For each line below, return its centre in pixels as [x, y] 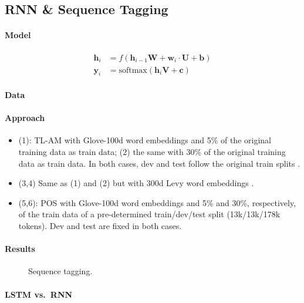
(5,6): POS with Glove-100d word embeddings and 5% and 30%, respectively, [157, 202]
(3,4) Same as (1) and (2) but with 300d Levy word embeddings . [136, 183]
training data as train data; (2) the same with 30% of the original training [152, 152]
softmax [133, 70]
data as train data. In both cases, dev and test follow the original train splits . [159, 163]
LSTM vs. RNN [39, 294]
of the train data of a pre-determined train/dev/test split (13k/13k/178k [149, 214]
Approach [25, 118]
